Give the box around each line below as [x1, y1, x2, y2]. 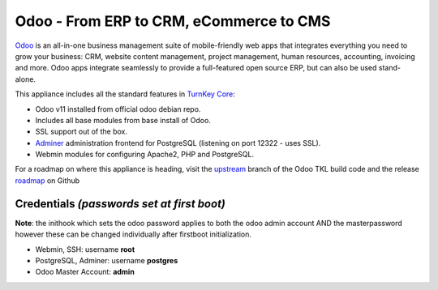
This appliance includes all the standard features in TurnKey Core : [15, 89, 235, 99]
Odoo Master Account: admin [35, 267, 135, 277]
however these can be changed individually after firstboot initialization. [15, 229, 251, 239]
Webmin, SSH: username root [35, 244, 135, 254]
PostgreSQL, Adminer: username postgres [35, 255, 178, 265]
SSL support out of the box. [35, 126, 128, 137]
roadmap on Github [15, 175, 80, 186]
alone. [15, 74, 36, 84]
